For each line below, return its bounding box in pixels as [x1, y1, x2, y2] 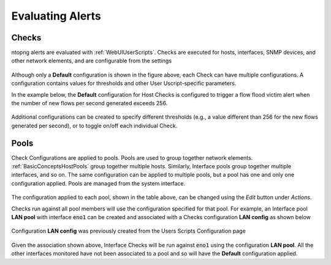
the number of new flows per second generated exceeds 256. [11, 100, 168, 107]
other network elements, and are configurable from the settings [11, 57, 172, 64]
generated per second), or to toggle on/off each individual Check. [11, 122, 178, 129]
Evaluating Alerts [11, 9, 101, 23]
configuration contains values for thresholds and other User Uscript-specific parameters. [11, 80, 237, 87]
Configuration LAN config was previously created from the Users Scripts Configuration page [11, 227, 246, 235]
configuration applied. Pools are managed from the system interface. [11, 179, 186, 187]
